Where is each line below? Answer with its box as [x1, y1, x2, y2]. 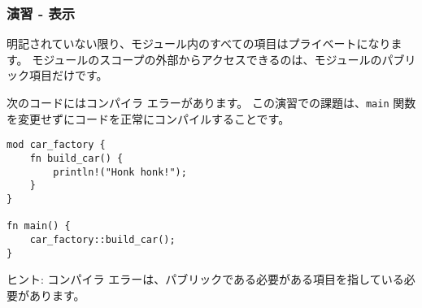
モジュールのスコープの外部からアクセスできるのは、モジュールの [32, 50, 382, 67]
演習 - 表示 [7, 2, 76, 23]
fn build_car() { [29, 152, 124, 164]
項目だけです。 [28, 67, 108, 84]
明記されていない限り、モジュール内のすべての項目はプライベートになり [7, 35, 391, 52]
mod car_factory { [7, 139, 106, 151]
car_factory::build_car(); [29, 233, 176, 245]
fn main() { [7, 220, 71, 232]
